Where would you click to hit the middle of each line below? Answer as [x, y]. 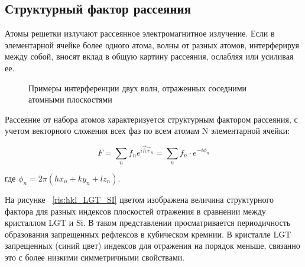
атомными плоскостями [70, 99]
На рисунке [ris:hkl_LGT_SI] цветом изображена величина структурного [139, 199]
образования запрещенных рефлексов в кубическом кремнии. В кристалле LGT [148, 234]
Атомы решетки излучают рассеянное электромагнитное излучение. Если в [140, 33]
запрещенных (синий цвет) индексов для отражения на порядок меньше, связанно [152, 245]
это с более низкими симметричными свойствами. [95, 257]
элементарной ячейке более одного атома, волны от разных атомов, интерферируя [152, 44]
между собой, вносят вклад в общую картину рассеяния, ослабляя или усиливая [149, 56]
